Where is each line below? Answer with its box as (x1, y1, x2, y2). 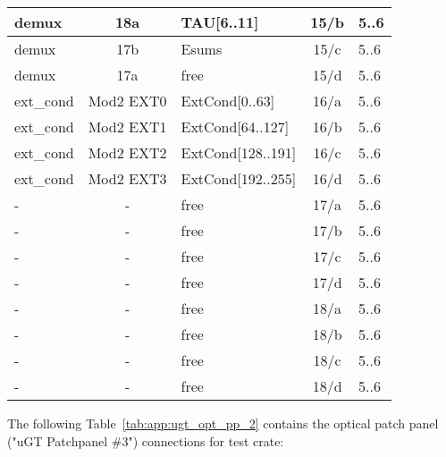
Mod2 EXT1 (88, 116, 167, 137)
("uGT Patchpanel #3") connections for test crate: (7, 431, 284, 450)
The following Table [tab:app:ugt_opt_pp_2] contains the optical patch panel (7, 414, 439, 432)
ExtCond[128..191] (181, 142, 297, 163)
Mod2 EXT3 (88, 168, 167, 189)
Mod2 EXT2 (88, 142, 167, 163)
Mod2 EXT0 (88, 90, 167, 111)
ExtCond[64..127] (181, 116, 290, 137)
